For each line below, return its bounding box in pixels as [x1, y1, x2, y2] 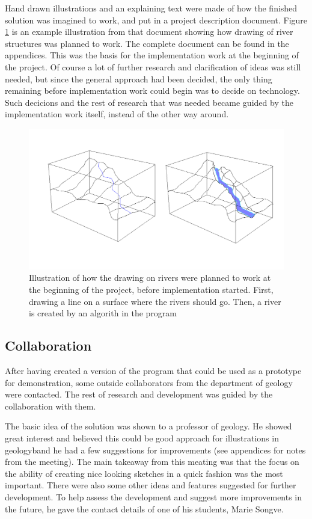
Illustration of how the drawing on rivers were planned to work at [29, 271, 271, 284]
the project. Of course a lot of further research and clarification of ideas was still [5, 60, 301, 73]
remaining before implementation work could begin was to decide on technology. [5, 84, 300, 97]
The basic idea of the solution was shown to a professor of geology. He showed [5, 420, 292, 432]
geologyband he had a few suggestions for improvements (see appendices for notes [5, 443, 306, 456]
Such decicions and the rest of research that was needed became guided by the [5, 96, 293, 108]
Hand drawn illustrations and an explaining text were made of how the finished [5, 2, 298, 14]
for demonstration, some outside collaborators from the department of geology [5, 376, 293, 388]
